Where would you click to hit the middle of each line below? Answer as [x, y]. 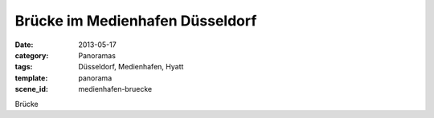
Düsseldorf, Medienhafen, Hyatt [131, 67]
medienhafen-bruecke [115, 89]
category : [32, 55]
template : [31, 78]
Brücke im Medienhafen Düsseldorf [136, 21]
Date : [24, 45]
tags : [24, 67]
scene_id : [31, 89]
